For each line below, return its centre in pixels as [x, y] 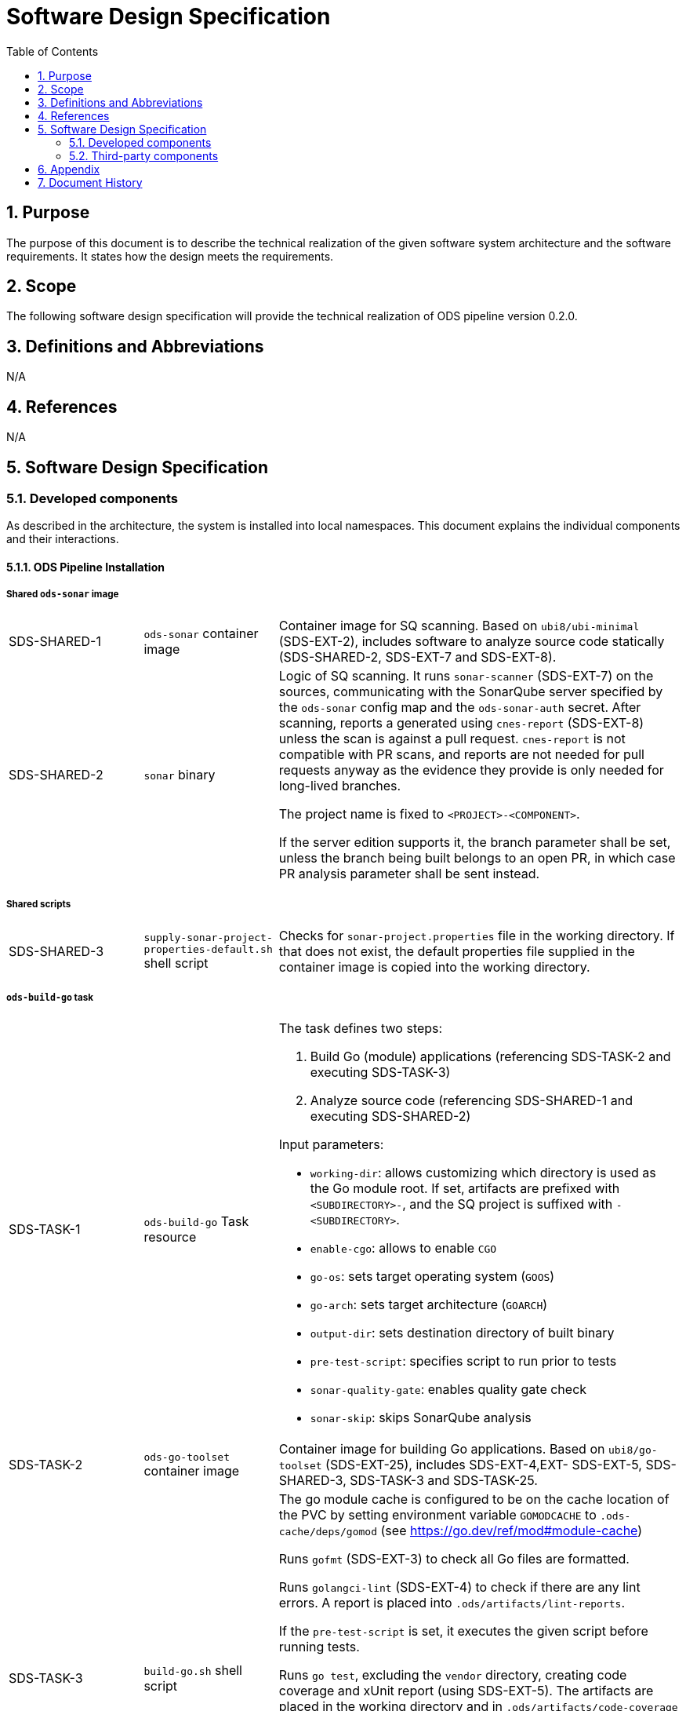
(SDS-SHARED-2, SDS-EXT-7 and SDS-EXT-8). [417, 657]
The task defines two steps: [361, 1029]
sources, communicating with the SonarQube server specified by [471, 691]
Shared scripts [39, 905]
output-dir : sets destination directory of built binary [462, 1333]
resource [170, 1237]
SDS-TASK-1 [45, 1229]
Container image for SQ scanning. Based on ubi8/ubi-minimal [459, 625]
